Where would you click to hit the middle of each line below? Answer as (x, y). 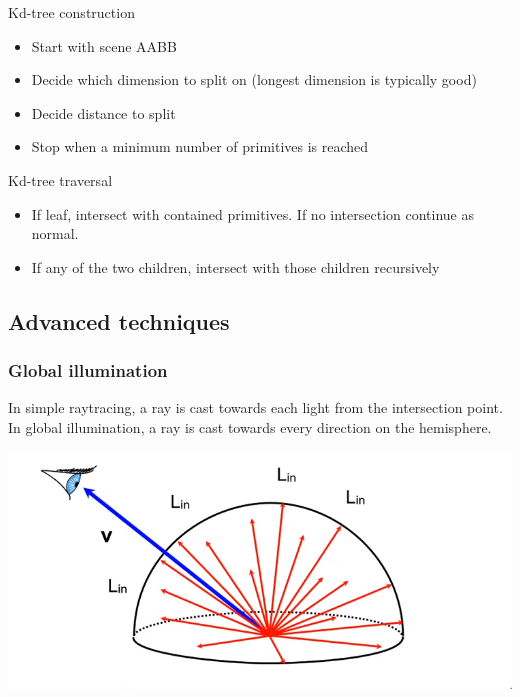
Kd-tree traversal (60, 179)
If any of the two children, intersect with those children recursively (235, 266)
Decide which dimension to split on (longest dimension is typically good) (254, 79)
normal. (55, 233)
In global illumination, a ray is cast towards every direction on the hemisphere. (250, 426)
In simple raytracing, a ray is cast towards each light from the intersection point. (255, 407)
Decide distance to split (103, 112)
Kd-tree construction (71, 12)
